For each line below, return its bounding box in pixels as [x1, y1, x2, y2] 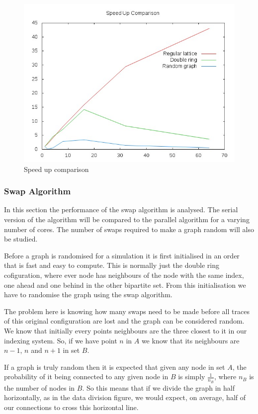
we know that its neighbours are [141, 335, 240, 345]
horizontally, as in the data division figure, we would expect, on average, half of [4, 392, 246, 403]
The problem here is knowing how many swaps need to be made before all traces [4, 306, 250, 316]
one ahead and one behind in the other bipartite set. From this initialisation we [4, 279, 246, 290]
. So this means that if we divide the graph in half [82, 382, 235, 393]
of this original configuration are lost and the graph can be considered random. [4, 316, 245, 326]
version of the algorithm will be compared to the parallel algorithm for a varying [4, 214, 250, 224]
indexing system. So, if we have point [4, 335, 117, 345]
